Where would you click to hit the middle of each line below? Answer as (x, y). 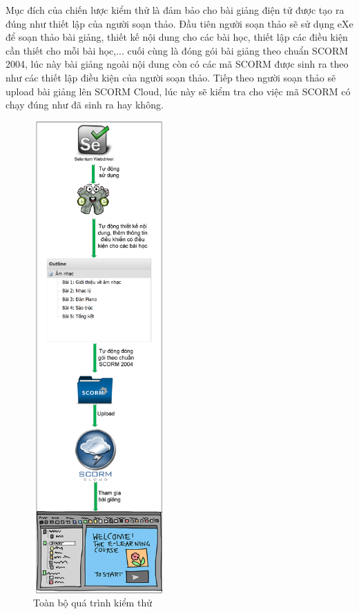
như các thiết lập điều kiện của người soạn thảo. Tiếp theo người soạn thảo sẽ (171, 77)
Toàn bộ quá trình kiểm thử (93, 603)
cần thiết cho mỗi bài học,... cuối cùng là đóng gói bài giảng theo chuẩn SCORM (177, 50)
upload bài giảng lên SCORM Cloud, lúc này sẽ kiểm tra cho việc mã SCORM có (178, 91)
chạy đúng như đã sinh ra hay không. (85, 105)
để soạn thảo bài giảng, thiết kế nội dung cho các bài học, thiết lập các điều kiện (177, 37)
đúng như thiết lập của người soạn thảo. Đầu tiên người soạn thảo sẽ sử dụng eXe (179, 23)
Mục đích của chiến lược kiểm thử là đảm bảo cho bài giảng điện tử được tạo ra (175, 10)
